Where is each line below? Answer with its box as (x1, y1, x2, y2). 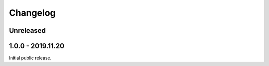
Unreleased (9, 26, 46, 34)
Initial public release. (9, 55, 52, 61)
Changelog (9, 7, 56, 18)
